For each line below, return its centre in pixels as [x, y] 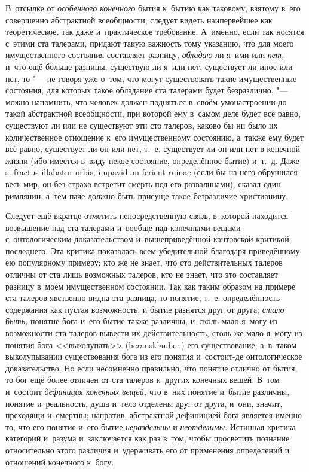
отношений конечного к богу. [60, 462]
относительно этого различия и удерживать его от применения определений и [148, 450]
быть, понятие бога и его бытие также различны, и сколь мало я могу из [141, 321]
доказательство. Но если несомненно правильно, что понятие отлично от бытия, [152, 368]
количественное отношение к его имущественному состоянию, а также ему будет [155, 137]
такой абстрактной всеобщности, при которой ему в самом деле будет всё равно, [153, 113]
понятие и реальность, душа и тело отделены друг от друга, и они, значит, [144, 403]
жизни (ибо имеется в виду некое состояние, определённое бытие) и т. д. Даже [152, 160]
